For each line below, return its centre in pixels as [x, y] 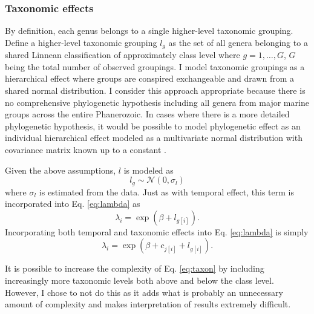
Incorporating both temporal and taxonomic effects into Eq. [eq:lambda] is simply [157, 231]
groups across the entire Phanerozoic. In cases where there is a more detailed [147, 114]
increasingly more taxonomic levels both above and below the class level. [139, 280]
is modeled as [149, 170]
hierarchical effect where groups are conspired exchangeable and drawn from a [149, 78]
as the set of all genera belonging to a [238, 42]
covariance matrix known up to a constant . [86, 150]
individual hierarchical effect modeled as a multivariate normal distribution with [154, 138]
